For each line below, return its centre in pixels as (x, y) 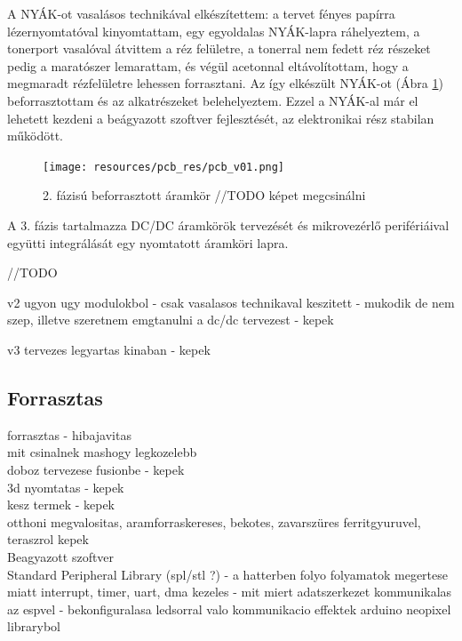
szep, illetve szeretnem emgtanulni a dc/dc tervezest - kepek (171, 320)
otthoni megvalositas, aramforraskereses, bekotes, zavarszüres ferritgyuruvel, (214, 521)
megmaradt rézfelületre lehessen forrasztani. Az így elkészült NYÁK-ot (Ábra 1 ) (225, 83)
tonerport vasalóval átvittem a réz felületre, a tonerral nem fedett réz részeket (219, 48)
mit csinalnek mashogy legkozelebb (102, 452)
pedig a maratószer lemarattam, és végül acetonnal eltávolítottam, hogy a (208, 65)
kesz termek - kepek (61, 505)
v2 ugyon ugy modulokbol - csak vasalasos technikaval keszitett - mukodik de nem (231, 302)
